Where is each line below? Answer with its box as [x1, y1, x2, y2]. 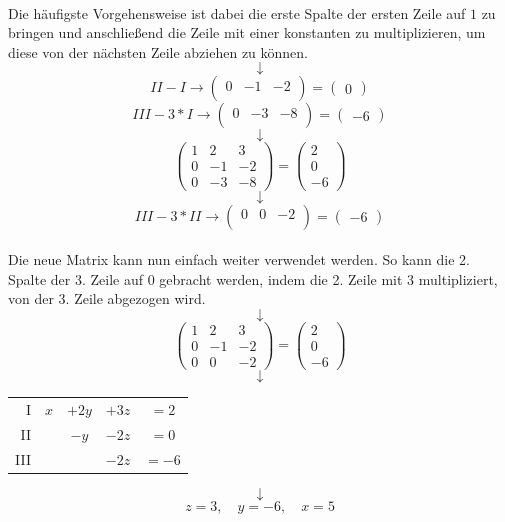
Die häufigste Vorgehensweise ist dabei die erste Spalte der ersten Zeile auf [8, 2, 466, 23]
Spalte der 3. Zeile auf [8, 268, 143, 289]
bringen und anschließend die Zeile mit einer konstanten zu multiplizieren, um [8, 22, 486, 43]
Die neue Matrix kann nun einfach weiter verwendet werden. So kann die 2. [8, 249, 470, 270]
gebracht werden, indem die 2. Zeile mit [159, 268, 403, 289]
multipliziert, [418, 268, 498, 289]
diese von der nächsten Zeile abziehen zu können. [8, 41, 309, 62]
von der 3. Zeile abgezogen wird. [8, 288, 206, 309]
